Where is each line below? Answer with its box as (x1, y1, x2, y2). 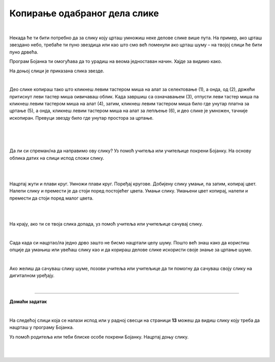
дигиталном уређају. (9, 272, 54, 279)
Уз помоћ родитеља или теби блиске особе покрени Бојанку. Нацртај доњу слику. (9, 333, 189, 340)
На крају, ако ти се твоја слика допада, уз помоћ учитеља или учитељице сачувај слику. (9, 220, 203, 227)
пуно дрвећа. (9, 49, 38, 55)
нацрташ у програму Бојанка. (9, 324, 74, 330)
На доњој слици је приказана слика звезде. (9, 68, 104, 74)
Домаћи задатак (9, 298, 47, 305)
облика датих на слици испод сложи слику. (9, 155, 104, 161)
